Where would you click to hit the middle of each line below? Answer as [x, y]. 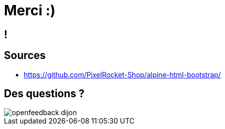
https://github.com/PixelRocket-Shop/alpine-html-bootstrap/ [122, 74]
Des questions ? [44, 94]
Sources [25, 56]
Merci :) [30, 10]
